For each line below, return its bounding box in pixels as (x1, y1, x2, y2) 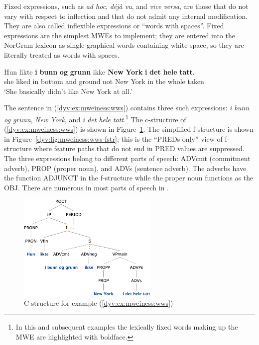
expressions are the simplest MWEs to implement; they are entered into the (4, 30, 235, 40)
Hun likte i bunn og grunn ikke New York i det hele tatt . (4, 66, 195, 77)
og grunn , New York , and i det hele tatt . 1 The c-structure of (4, 112, 186, 124)
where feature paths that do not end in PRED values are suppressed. (34, 143, 245, 154)
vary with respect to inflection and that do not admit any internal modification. (4, 10, 248, 21)
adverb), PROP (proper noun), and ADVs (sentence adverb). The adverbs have (4, 163, 247, 173)
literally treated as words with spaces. (4, 49, 120, 60)
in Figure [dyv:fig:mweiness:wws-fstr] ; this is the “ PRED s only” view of (4, 133, 223, 144)
